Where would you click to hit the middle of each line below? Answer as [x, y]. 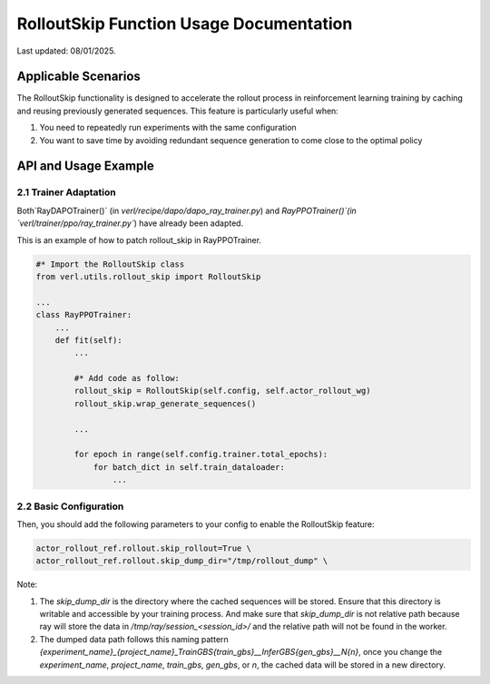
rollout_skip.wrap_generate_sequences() [165, 403]
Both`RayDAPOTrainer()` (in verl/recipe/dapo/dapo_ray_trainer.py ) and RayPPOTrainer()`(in [187, 210]
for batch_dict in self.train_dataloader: [189, 467]
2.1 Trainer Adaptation [67, 192]
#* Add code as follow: [127, 378]
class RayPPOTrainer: [84, 315]
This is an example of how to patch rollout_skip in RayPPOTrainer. [139, 239]
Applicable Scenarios [78, 77]
